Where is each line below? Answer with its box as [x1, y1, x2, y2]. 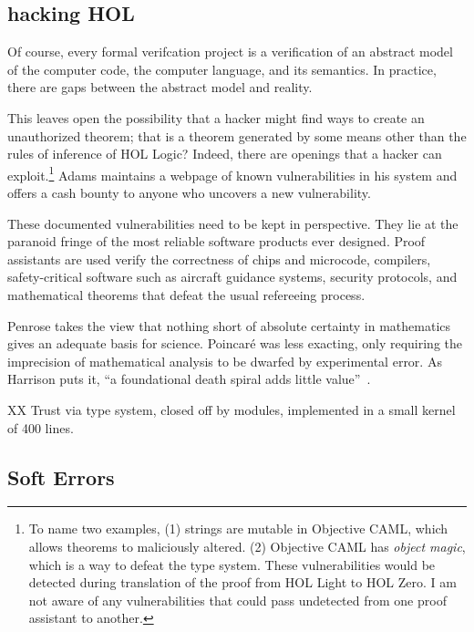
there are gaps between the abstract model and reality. [7, 78, 313, 97]
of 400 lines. [7, 418, 74, 437]
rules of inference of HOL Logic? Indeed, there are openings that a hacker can [7, 144, 442, 163]
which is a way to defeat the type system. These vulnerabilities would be [28, 554, 436, 574]
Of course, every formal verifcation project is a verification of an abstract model [7, 42, 453, 61]
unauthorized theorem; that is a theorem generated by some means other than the [7, 126, 467, 145]
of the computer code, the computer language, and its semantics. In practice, [7, 59, 437, 78]
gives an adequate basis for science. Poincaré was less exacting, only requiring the [7, 334, 463, 353]
